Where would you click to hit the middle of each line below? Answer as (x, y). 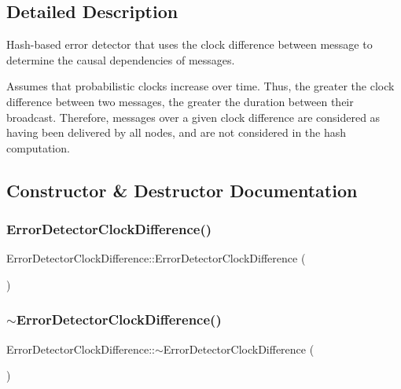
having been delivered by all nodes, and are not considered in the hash (177, 132)
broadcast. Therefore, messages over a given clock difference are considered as (193, 117)
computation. (38, 147)
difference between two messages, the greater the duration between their (180, 101)
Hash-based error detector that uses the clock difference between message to (189, 44)
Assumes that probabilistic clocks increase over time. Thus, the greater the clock (200, 86)
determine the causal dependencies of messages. (121, 59)
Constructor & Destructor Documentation (182, 190)
